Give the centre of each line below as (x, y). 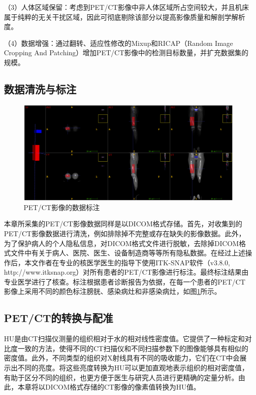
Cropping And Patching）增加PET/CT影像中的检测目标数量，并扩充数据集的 (126, 53)
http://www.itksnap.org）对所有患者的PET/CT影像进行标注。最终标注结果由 (126, 272)
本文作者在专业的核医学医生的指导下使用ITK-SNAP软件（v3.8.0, (127, 262)
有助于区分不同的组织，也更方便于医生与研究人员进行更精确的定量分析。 (121, 377)
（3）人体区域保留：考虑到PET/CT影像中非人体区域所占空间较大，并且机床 (127, 7)
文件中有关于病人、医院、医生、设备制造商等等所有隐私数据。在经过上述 (128, 253)
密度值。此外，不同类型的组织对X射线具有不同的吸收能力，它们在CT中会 (122, 358)
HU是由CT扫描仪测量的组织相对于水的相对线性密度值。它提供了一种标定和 (125, 339)
